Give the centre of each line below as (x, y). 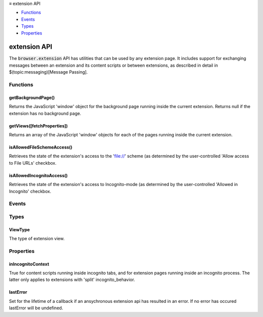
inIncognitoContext (29, 264)
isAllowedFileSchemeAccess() (41, 147)
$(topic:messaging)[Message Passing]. (48, 72)
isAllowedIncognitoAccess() (38, 175)
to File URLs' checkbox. (33, 163)
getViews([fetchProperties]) (38, 126)
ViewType (19, 229)
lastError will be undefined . (36, 308)
